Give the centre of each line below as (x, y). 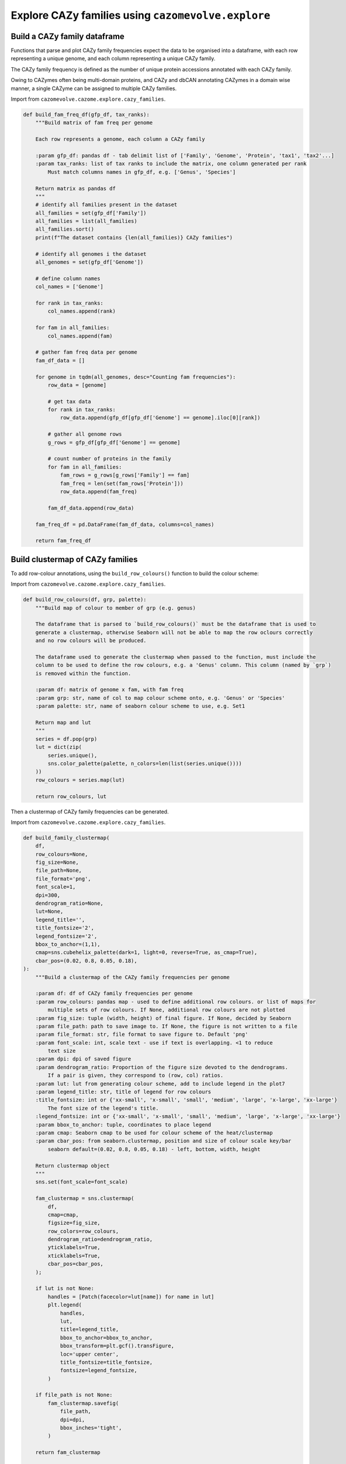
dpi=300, (48, 895)
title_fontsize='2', (65, 928)
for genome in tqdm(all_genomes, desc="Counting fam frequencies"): (136, 377)
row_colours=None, (62, 854)
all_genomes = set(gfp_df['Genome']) (89, 262)
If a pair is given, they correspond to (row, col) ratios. (136, 1075)
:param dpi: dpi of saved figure (83, 1059)
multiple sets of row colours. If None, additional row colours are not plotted (167, 1010)
